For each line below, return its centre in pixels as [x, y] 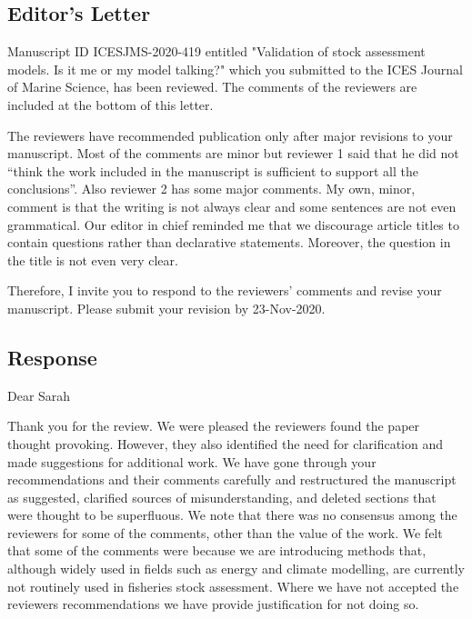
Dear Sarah [39, 395]
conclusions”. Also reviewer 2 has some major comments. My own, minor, [211, 189]
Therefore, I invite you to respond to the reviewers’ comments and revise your [225, 290]
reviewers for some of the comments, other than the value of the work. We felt [225, 532]
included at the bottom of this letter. [110, 104]
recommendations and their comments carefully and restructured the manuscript [232, 479]
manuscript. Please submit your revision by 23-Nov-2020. [166, 308]
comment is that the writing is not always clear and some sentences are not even [232, 206]
